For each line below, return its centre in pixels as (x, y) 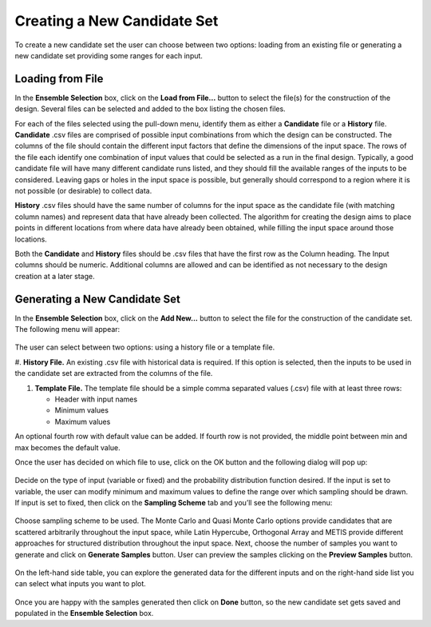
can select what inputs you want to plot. (81, 584)
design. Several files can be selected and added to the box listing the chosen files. (150, 109)
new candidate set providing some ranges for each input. (109, 55)
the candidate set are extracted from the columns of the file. (114, 373)
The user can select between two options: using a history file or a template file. (145, 347)
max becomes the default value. (68, 447)
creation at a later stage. (55, 276)
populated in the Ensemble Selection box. (84, 613)
